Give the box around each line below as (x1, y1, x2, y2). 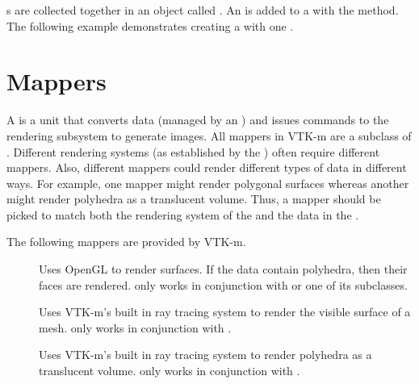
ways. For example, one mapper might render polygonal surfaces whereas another (6, 174, 409, 191)
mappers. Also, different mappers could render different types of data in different (6, 159, 407, 176)
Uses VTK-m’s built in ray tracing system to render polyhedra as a (39, 346, 372, 363)
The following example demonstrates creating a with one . (6, 17, 294, 34)
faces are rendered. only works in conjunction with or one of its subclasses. (39, 276, 408, 293)
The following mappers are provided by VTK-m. (6, 233, 246, 250)
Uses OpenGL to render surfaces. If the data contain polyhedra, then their (39, 261, 408, 278)
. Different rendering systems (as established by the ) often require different (6, 143, 380, 160)
